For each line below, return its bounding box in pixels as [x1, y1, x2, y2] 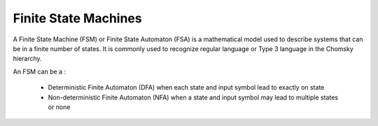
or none [48, 102, 71, 111]
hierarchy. [13, 55, 42, 63]
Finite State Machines [13, 10, 143, 26]
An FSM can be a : [13, 67, 66, 76]
